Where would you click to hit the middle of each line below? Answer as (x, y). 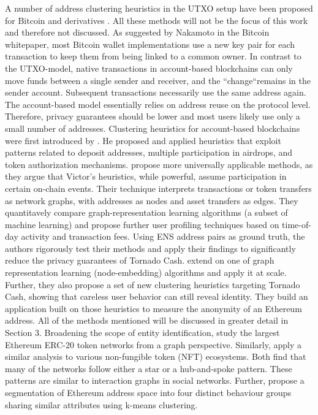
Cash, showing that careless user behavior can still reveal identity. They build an (157, 296)
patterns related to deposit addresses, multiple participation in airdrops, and (149, 152)
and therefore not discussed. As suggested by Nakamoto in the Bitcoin (137, 32)
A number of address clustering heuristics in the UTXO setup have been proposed (159, 8)
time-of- (297, 224)
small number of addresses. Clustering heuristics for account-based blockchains (153, 128)
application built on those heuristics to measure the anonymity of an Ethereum (153, 308)
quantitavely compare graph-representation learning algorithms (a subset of (146, 212)
